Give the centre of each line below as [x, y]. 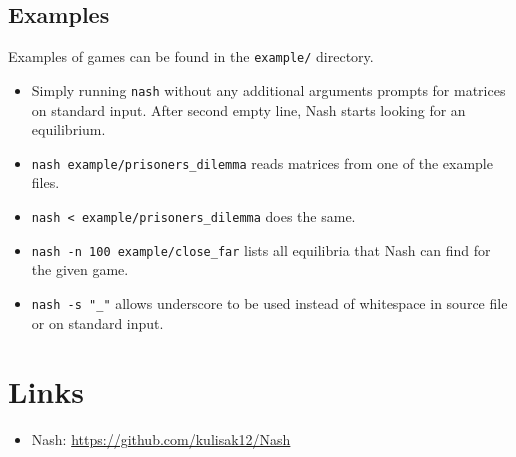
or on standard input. [97, 322]
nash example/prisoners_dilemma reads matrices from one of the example [262, 162]
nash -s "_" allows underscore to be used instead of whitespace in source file [269, 302]
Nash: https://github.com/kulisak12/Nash [161, 439]
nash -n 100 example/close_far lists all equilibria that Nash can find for [261, 249]
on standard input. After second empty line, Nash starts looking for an [248, 109]
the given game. [80, 269]
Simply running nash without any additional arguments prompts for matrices [268, 89]
